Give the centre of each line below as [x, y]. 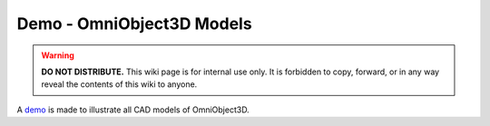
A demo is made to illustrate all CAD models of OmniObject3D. [133, 110]
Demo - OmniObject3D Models [135, 24]
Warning [58, 55]
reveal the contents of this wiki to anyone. [119, 84]
